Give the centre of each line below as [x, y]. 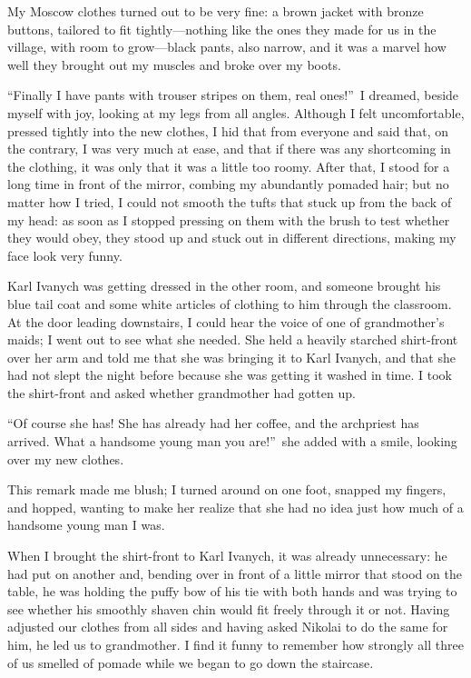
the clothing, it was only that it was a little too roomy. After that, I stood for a [229, 166]
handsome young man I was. [86, 525]
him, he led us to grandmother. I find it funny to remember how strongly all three [235, 644]
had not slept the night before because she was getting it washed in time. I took [230, 375]
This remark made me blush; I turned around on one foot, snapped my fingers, [227, 489]
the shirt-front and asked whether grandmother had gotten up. [182, 392]
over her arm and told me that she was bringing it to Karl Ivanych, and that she [231, 357]
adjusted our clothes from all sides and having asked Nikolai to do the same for [228, 627]
